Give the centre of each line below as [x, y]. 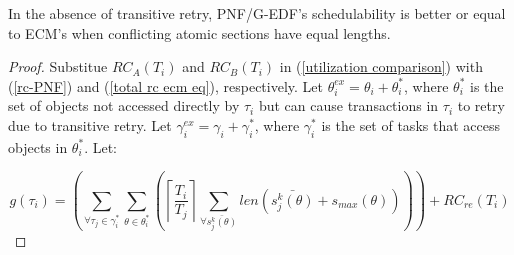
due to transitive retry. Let [90, 124]
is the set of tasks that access [410, 124]
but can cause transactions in [348, 105]
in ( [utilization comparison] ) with [381, 66]
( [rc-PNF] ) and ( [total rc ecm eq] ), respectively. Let [166, 85]
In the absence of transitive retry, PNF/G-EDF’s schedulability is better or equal [257, 13]
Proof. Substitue [58, 66]
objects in [38, 146]
